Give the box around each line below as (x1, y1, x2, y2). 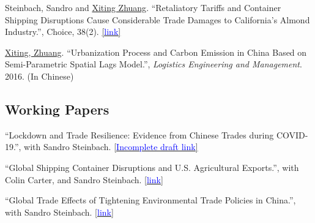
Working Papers (5, 99, 109, 118)
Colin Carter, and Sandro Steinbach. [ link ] (5, 173, 163, 186)
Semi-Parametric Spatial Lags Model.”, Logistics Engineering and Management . (5, 58, 302, 70)
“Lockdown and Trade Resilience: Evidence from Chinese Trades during (5, 128, 274, 141)
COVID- (276, 128, 308, 141)
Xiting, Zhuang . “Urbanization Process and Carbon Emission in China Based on (5, 45, 307, 58)
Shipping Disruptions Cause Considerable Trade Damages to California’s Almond (5, 13, 310, 26)
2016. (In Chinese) (5, 69, 74, 82)
